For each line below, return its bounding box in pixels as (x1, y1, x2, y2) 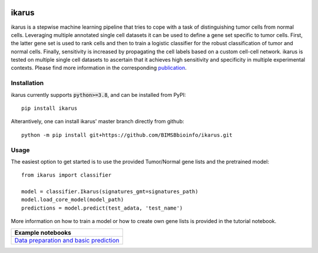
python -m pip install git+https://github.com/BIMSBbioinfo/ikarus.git (21, 131, 233, 138)
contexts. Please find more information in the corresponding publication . (11, 65, 187, 72)
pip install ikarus (21, 105, 78, 112)
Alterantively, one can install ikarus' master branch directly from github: (11, 118, 184, 125)
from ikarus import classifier (21, 172, 112, 178)
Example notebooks (14, 228, 72, 237)
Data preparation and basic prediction (14, 236, 120, 244)
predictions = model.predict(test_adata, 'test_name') (21, 204, 183, 211)
